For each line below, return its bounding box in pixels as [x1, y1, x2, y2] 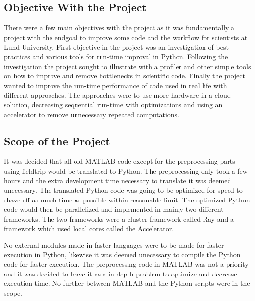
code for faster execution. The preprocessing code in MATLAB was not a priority [4, 259, 249, 269]
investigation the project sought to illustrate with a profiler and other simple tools [4, 61, 251, 71]
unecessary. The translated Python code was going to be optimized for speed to [4, 185, 243, 195]
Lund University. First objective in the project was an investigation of [4, 42, 214, 52]
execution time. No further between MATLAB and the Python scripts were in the [4, 278, 250, 288]
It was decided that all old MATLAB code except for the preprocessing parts [4, 156, 235, 166]
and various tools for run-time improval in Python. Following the [32, 51, 228, 61]
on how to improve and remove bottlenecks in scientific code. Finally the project [4, 71, 245, 81]
